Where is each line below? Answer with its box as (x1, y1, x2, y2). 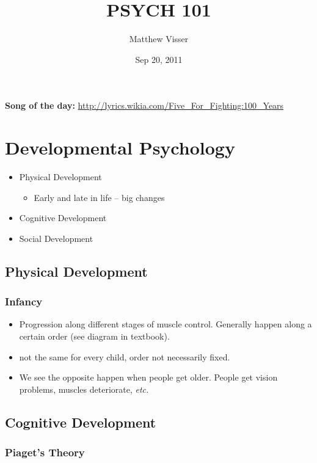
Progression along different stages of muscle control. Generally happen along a (19, 318, 312, 330)
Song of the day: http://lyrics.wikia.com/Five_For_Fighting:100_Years (5, 99, 284, 112)
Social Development (19, 231, 93, 244)
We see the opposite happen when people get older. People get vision (19, 371, 278, 384)
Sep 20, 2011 (135, 53, 183, 65)
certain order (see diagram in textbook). (19, 330, 170, 342)
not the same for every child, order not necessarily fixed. (19, 350, 230, 363)
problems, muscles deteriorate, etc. (19, 382, 149, 395)
